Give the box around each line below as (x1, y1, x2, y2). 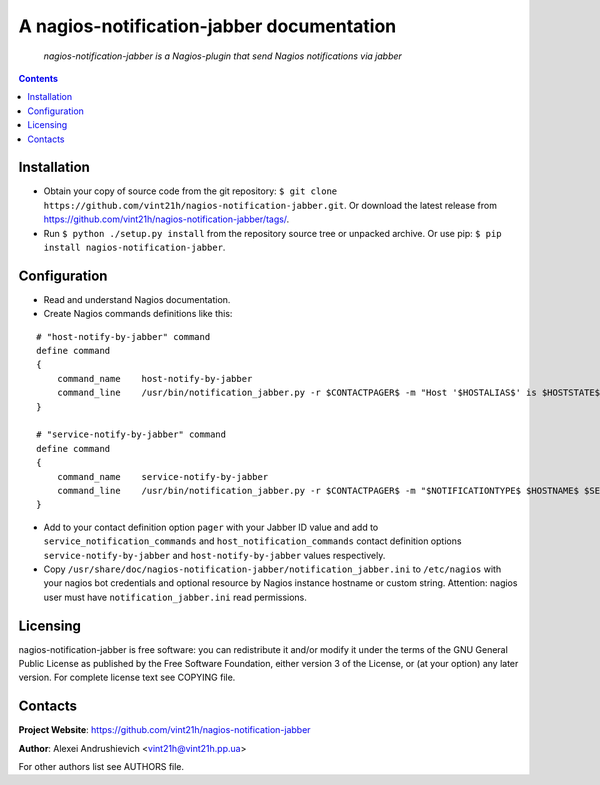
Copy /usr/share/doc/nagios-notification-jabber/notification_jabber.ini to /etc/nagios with (43, 563, 502, 575)
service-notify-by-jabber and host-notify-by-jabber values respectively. (43, 549, 386, 561)
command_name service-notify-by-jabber (56, 471, 269, 482)
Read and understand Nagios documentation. (43, 293, 231, 305)
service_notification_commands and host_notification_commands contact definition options (43, 535, 462, 547)
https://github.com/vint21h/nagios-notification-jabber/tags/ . (43, 213, 290, 225)
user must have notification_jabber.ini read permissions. (43, 591, 307, 603)
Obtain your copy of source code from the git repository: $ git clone (43, 185, 338, 197)
